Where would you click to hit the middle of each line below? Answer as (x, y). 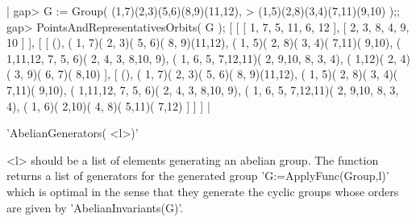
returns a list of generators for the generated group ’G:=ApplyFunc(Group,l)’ (198, 176)
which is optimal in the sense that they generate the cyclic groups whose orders (203, 191)
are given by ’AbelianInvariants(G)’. (95, 207)
